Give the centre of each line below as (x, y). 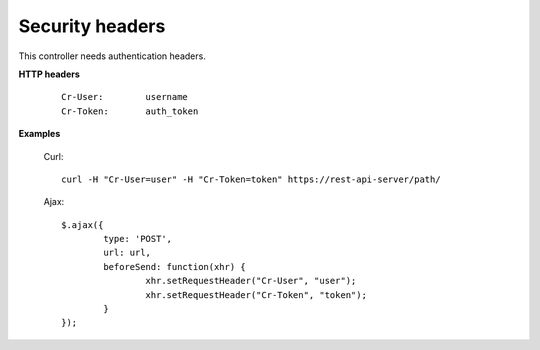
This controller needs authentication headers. (112, 56)
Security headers (92, 26)
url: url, (127, 253)
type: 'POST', (138, 239)
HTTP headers (49, 74)
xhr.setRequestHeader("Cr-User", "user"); (251, 281)
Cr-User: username (125, 97)
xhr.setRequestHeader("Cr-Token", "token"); (256, 294)
